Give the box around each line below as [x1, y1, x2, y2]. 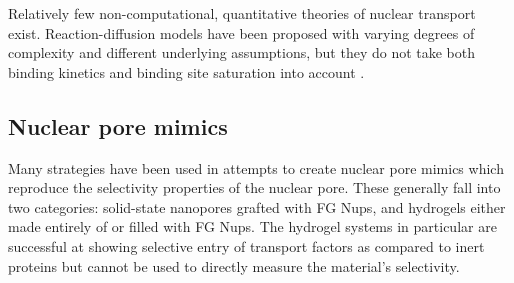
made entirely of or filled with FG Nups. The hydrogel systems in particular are [8, 216, 497, 237]
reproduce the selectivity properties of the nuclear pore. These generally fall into [8, 177, 501, 198]
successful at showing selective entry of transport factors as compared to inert [8, 235, 485, 256]
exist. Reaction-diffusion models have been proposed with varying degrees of [8, 22, 475, 43]
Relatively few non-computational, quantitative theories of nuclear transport [8, 3, 476, 23]
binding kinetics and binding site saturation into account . [8, 61, 365, 82]
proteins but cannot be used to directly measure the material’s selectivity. [8, 255, 460, 276]
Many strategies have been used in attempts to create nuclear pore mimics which [8, 157, 504, 178]
